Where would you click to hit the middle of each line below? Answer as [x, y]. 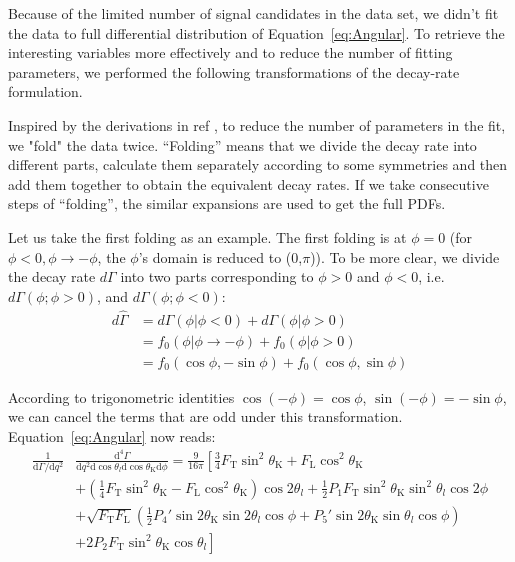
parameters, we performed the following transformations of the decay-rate [234, 71]
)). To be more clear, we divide [405, 256]
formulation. [45, 91]
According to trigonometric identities [121, 396]
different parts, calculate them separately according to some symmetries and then [258, 164]
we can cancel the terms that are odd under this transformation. [205, 416]
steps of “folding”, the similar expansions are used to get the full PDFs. [227, 203]
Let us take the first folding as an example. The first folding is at [207, 236]
